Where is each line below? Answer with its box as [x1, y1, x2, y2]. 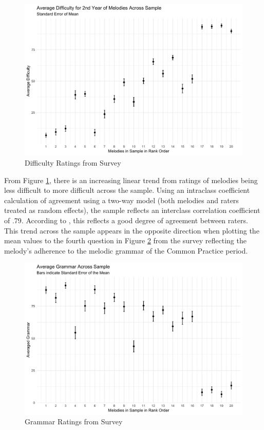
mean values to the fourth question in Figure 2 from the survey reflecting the [4, 235, 247, 246]
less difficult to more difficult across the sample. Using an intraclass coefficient [4, 185, 250, 195]
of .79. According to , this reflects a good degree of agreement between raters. [4, 214, 248, 225]
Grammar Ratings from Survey [25, 416, 123, 427]
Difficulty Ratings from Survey [25, 157, 121, 168]
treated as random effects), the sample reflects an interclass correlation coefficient [4, 205, 260, 216]
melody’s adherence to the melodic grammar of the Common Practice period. [4, 245, 248, 256]
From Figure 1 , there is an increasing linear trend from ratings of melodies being [4, 174, 258, 185]
